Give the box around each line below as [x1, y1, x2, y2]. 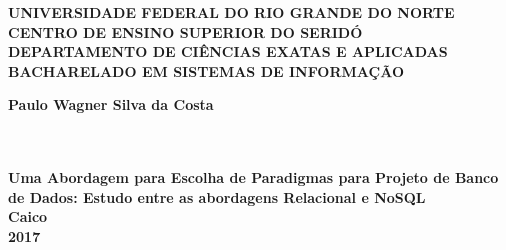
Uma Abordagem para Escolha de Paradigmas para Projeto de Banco [8, 167, 499, 188]
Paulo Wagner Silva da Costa [8, 94, 214, 115]
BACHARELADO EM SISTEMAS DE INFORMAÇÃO [8, 60, 404, 81]
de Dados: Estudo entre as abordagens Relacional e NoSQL [8, 186, 426, 207]
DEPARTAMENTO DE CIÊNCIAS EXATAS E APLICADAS [8, 41, 448, 62]
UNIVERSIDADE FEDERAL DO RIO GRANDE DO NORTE [8, 2, 455, 22]
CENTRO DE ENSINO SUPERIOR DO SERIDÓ [8, 21, 363, 42]
